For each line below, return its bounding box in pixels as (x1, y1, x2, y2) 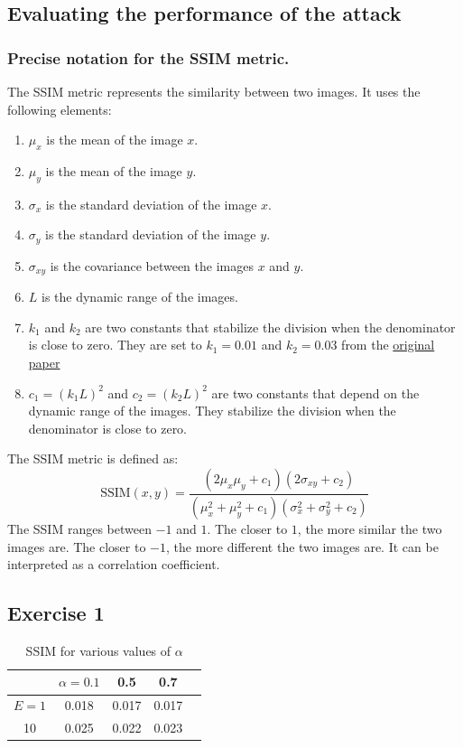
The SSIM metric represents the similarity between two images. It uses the (7, 82, 421, 100)
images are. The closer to (7, 537, 146, 556)
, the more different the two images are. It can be (165, 537, 439, 556)
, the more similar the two (297, 519, 442, 538)
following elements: (7, 99, 112, 118)
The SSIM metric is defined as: (7, 449, 179, 468)
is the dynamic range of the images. (42, 287, 238, 306)
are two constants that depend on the (211, 383, 420, 402)
